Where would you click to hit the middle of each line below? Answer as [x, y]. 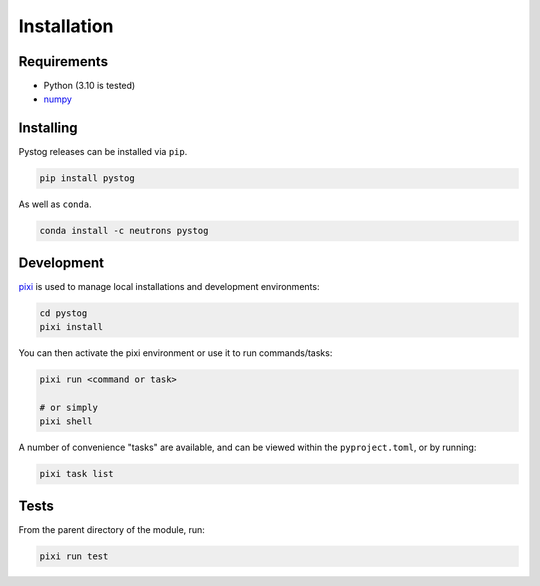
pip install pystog [87, 178]
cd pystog [63, 313]
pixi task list [76, 474]
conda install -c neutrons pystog [124, 231]
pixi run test [74, 556]
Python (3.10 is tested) [89, 86]
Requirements [63, 61]
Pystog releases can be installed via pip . [103, 152]
